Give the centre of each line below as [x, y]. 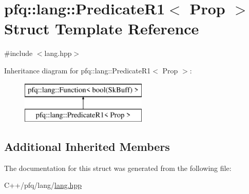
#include [18, 53]
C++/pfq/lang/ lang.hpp [43, 185]
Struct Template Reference [102, 28]
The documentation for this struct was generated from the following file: [118, 168]
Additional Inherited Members [87, 147]
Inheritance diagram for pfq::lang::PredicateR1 [78, 70]
